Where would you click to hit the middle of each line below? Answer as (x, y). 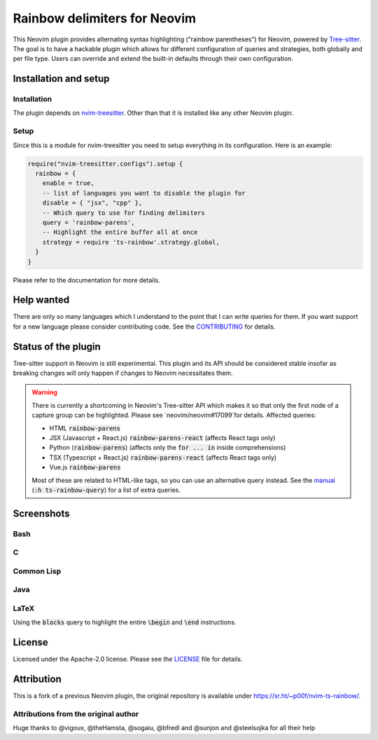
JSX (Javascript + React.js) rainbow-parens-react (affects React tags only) (162, 438)
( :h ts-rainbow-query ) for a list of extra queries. (106, 490)
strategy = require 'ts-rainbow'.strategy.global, (131, 242)
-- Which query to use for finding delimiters (124, 213)
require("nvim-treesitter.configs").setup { (105, 164)
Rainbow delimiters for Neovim (104, 18)
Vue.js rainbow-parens (85, 467)
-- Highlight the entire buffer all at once (120, 232)
